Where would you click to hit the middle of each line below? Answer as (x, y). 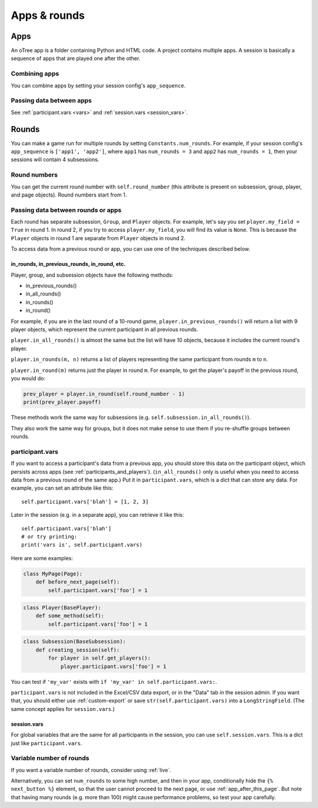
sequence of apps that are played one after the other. (76, 58)
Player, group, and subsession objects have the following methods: (92, 275)
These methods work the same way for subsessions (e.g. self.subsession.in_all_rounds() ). (131, 417)
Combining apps (35, 74)
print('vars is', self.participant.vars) (82, 545)
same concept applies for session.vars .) (63, 709)
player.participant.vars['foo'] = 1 (113, 666)
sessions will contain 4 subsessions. (55, 159)
